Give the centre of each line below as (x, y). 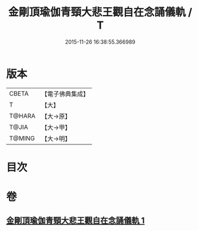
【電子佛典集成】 (65, 94)
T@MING (22, 138)
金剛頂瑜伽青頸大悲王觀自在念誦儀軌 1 (75, 221)
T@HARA (22, 116)
